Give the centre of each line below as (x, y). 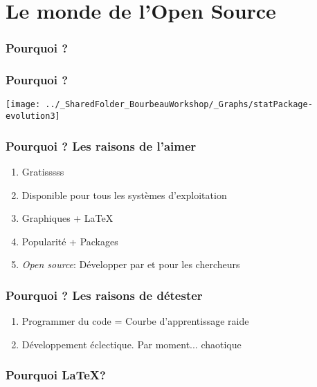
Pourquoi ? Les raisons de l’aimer (101, 145)
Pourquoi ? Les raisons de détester (104, 295)
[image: (23, 105)
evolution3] (33, 116)
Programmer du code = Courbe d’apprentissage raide (135, 321)
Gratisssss (43, 171)
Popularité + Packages (70, 241)
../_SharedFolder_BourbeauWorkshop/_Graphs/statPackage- (179, 105)
